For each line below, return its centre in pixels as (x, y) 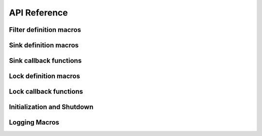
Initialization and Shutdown (51, 107)
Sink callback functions (45, 61)
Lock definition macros (44, 76)
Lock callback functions (46, 92)
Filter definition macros (45, 30)
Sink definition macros (44, 45)
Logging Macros (34, 123)
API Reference (38, 13)
